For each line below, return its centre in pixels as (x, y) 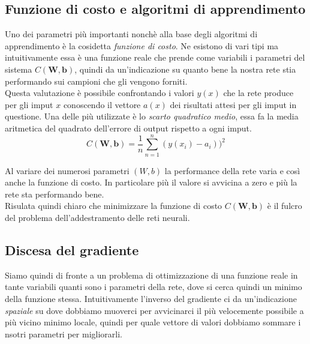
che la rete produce (258, 93)
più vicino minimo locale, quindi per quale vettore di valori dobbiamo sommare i (153, 322)
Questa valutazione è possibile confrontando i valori (100, 93)
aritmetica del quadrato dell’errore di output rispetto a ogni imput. (128, 128)
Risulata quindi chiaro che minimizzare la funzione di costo (114, 206)
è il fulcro (285, 206)
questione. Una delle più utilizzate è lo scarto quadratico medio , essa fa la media (152, 116)
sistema (19, 69)
